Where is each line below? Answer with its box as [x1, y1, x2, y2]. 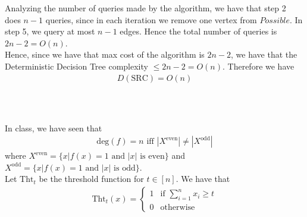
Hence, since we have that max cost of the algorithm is [5, 48, 205, 61]
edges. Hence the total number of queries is [120, 25, 277, 37]
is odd [114, 163, 136, 172]
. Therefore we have [223, 59, 295, 72]
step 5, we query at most [5, 25, 95, 37]
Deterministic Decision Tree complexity [5, 59, 148, 72]
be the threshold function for [39, 172, 144, 185]
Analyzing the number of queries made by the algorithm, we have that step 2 [5, 2, 286, 14]
